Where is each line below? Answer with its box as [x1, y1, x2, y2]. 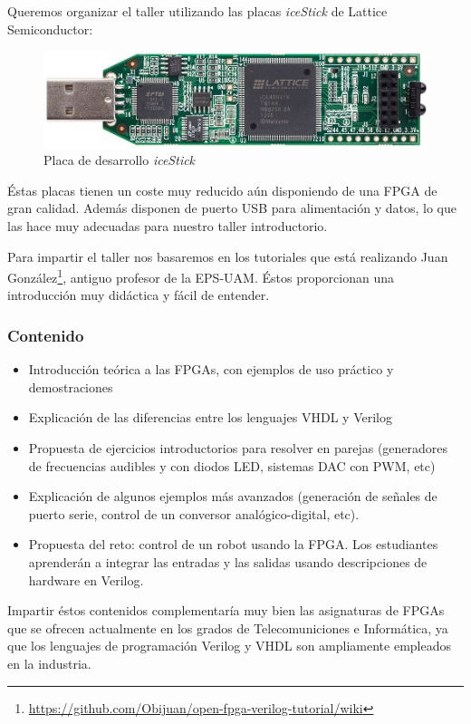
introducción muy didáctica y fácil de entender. [7, 285, 270, 304]
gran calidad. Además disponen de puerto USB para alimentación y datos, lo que [7, 198, 457, 217]
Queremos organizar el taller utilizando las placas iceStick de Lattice [7, 2, 388, 20]
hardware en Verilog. [28, 570, 144, 589]
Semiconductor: [7, 19, 93, 38]
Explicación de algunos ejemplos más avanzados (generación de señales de [28, 487, 437, 506]
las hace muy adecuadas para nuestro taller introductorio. [7, 217, 328, 235]
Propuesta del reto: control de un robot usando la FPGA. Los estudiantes [28, 535, 438, 554]
